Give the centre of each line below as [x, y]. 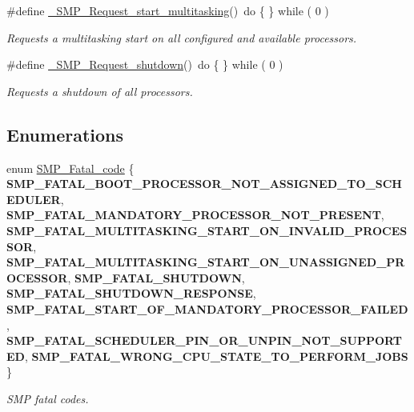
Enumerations [65, 134]
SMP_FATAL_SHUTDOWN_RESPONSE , [131, 293]
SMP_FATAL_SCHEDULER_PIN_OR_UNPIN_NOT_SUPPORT [204, 340]
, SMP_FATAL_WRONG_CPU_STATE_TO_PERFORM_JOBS [216, 356]
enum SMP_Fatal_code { [70, 168]
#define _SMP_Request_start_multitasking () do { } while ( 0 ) [168, 10]
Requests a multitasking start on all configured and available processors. [182, 37]
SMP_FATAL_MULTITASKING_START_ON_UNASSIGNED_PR [206, 262]
